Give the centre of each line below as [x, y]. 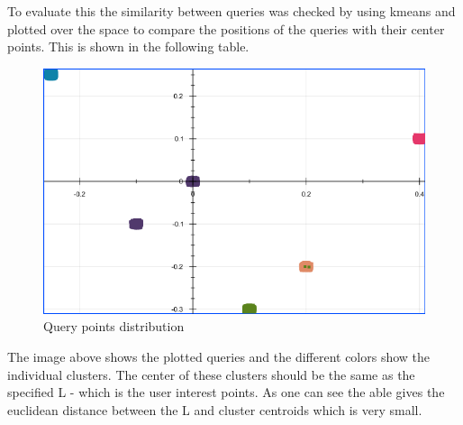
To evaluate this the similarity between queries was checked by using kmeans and [231, 11]
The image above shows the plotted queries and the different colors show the [219, 356]
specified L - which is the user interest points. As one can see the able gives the [226, 392]
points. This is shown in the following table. [128, 46]
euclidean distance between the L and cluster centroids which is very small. [215, 409]
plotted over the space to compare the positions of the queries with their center [226, 28]
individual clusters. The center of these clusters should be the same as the [211, 374]
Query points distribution [114, 326]
